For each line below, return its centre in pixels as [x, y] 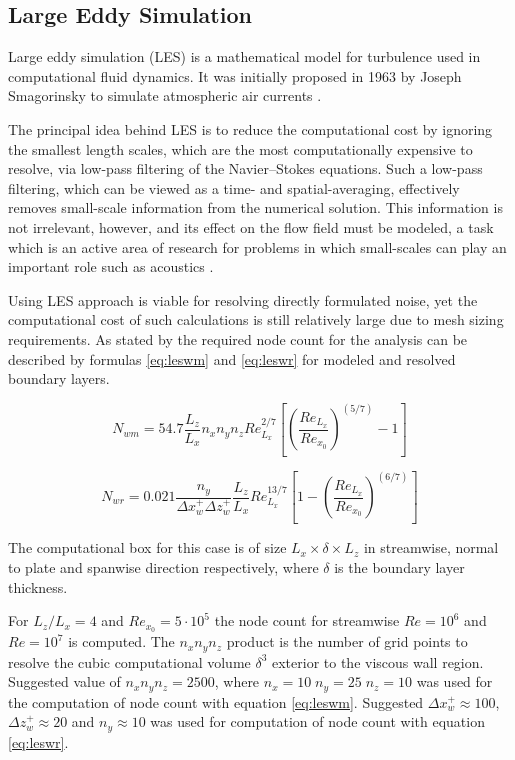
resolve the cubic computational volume [129, 661]
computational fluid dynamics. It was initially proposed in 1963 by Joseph [235, 75]
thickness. [38, 586]
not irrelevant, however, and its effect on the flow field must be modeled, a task [251, 226]
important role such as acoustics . [111, 266]
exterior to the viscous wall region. [378, 661]
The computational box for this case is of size [147, 547]
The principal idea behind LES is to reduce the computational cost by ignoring [250, 128]
